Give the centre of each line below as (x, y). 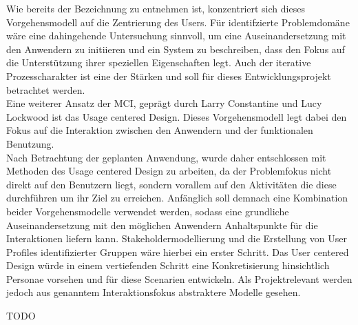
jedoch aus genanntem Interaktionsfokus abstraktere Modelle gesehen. (154, 292)
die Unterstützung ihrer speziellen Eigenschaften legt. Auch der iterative (159, 62)
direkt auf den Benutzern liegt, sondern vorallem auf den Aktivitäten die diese (171, 184)
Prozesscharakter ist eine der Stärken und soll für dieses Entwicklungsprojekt (169, 76)
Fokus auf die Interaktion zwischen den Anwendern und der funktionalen (160, 130)
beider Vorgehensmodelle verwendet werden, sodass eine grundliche (148, 211)
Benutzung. (30, 143)
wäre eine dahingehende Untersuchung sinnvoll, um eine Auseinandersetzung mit (176, 36)
